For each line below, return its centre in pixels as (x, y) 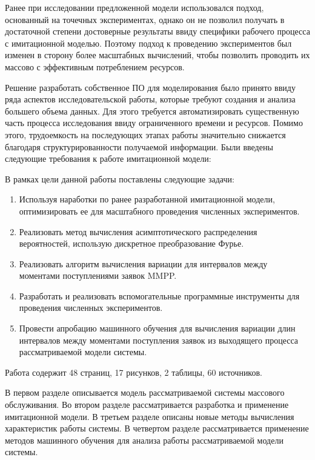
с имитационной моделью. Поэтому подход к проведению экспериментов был (148, 43)
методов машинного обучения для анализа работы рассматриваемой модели (144, 440)
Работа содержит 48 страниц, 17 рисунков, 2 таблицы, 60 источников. (134, 372)
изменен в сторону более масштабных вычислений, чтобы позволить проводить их (157, 55)
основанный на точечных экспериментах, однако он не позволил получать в (145, 19)
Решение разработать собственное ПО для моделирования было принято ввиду (150, 87)
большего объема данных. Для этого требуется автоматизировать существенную (152, 111)
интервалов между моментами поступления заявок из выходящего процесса (159, 340)
